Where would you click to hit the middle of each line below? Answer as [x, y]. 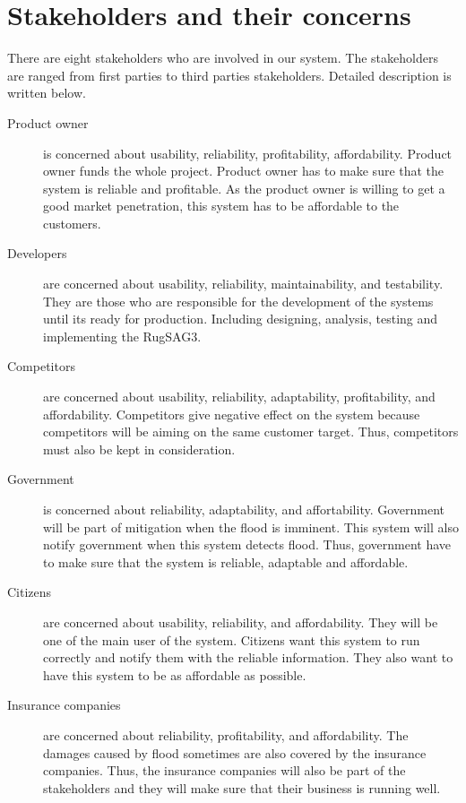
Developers [37, 253]
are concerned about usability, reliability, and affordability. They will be [241, 622]
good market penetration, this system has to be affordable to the [221, 206]
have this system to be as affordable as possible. [175, 674]
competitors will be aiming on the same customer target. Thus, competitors [251, 432]
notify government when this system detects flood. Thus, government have [247, 544]
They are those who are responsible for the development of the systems [238, 301]
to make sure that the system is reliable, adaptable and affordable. [226, 561]
